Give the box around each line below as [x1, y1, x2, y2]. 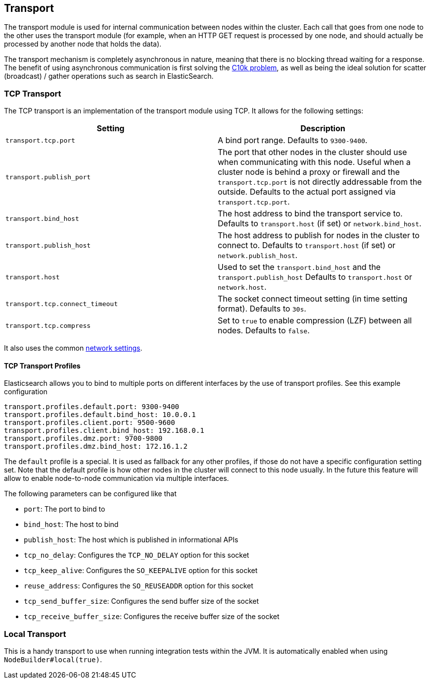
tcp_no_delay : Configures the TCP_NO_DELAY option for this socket [24, 551, 249, 560]
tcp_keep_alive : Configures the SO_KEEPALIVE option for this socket [24, 566, 258, 575]
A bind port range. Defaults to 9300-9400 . [218, 135, 368, 146]
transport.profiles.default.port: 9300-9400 [4, 403, 180, 411]
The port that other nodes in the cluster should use [218, 147, 407, 158]
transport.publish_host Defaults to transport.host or [218, 272, 412, 282]
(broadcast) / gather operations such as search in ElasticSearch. [4, 72, 214, 81]
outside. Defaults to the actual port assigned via [218, 187, 396, 197]
